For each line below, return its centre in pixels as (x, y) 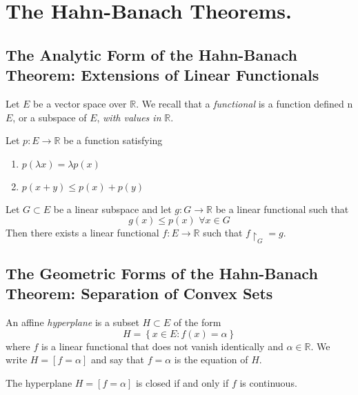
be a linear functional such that (282, 209)
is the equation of (211, 359)
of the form (197, 322)
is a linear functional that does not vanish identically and (162, 346)
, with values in (129, 117)
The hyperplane (39, 383)
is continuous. (268, 383)
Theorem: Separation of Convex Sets (139, 293)
